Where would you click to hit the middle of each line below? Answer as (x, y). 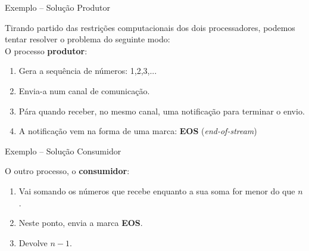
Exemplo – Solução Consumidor (63, 151)
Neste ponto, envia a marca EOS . (81, 223)
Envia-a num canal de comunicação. (84, 90)
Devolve (33, 242)
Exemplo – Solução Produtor (58, 7)
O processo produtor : (46, 50)
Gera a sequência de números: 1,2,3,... (88, 71)
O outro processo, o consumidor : (67, 171)
